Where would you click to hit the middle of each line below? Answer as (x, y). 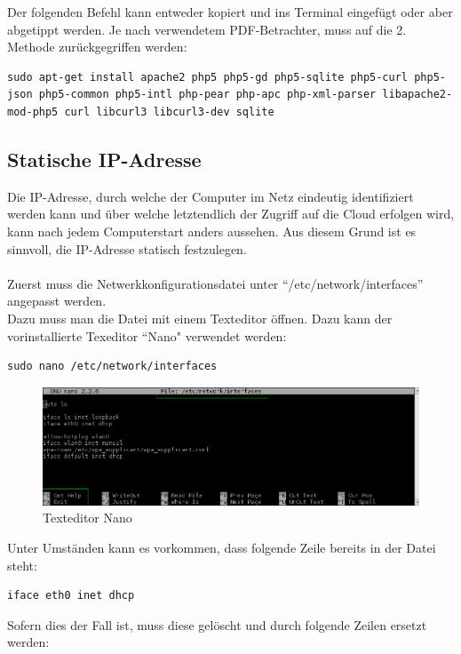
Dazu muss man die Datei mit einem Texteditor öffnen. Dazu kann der (200, 318)
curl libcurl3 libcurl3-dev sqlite (169, 112)
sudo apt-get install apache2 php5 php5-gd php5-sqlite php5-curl (208, 77)
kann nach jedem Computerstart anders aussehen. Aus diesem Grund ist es (212, 231)
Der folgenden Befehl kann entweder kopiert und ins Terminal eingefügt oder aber (230, 12)
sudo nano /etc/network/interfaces (112, 367)
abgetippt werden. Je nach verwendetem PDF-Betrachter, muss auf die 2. (207, 29)
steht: (22, 565)
